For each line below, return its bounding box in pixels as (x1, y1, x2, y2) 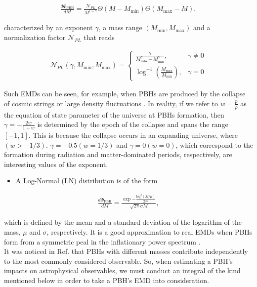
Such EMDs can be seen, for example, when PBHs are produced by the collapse (4, 88, 246, 99)
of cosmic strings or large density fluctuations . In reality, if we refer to (4, 98, 218, 108)
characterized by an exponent (4, 22, 93, 33)
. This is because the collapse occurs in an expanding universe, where (28, 129, 238, 140)
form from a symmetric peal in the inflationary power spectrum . (4, 236, 201, 246)
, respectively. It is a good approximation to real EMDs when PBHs (46, 227, 253, 237)
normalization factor (4, 32, 66, 42)
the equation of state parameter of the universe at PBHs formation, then (4, 109, 224, 120)
